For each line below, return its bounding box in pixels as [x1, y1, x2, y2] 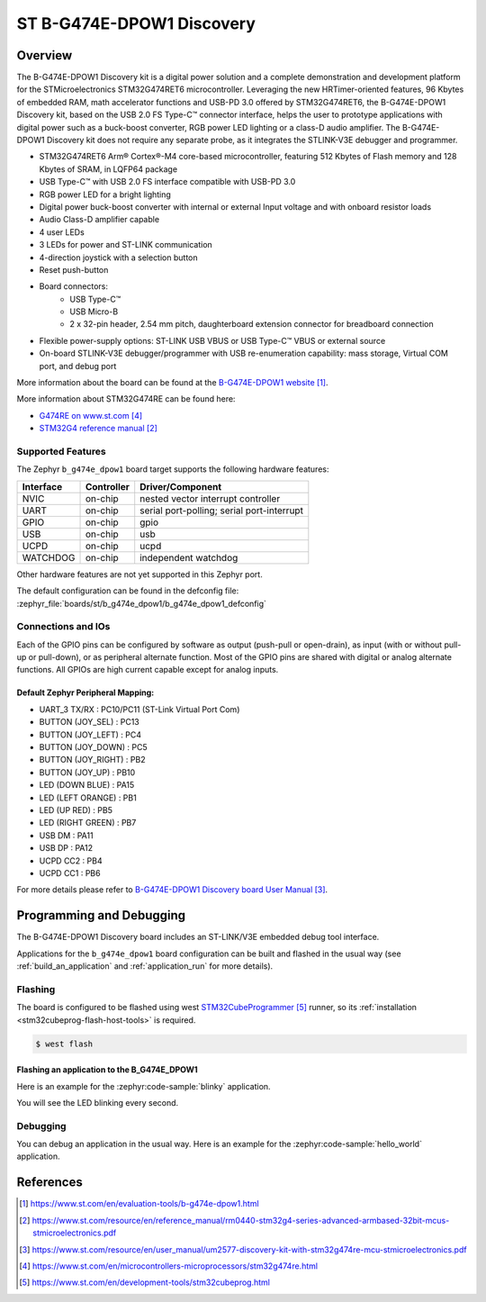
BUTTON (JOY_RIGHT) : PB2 [39, 755, 146, 765]
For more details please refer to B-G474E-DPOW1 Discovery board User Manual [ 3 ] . [16, 884, 328, 895]
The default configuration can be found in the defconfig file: [16, 585, 239, 596]
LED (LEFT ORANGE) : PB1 [39, 792, 137, 803]
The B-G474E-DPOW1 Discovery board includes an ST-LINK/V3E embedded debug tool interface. [16, 932, 380, 943]
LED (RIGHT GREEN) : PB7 [39, 818, 137, 828]
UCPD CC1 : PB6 [39, 867, 101, 878]
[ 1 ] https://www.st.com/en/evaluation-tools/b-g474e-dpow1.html [19, 1198, 260, 1209]
